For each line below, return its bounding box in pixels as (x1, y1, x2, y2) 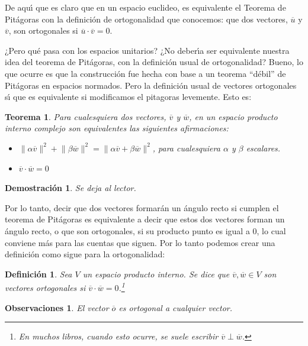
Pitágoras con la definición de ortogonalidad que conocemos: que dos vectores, (5, 12, 288, 25)
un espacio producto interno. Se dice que (82, 267, 230, 280)
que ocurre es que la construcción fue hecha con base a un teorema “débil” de (5, 67, 286, 79)
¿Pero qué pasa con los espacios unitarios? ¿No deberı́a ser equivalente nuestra (5, 44, 290, 56)
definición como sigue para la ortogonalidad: (5, 248, 165, 260)
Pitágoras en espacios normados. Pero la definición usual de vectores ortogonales (5, 79, 297, 91)
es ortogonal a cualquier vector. (118, 301, 233, 313)
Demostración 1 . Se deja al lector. (5, 182, 136, 194)
